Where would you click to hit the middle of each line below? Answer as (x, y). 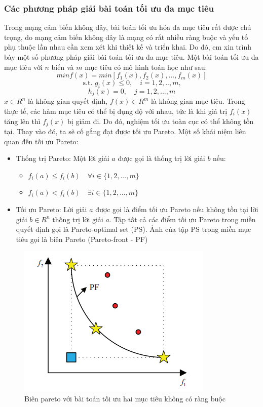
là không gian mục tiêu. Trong (198, 101)
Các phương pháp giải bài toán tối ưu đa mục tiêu (109, 8)
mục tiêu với (23, 67)
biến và (63, 67)
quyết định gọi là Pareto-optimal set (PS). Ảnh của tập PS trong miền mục (134, 229)
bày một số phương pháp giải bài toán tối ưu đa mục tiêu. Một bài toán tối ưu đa (131, 57)
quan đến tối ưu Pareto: (41, 141)
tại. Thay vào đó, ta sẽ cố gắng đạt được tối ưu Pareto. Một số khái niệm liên (125, 131)
